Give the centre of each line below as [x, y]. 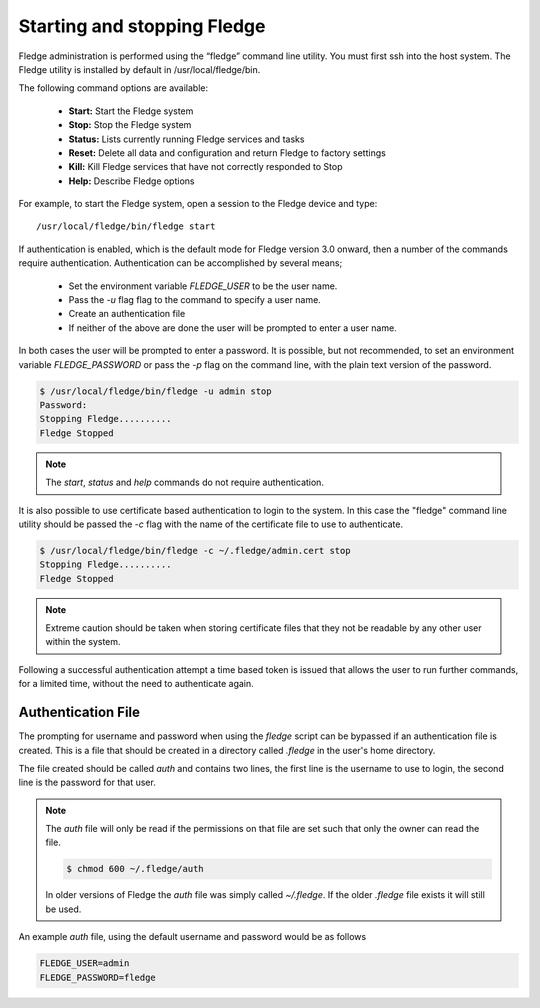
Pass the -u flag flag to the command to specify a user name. [195, 300]
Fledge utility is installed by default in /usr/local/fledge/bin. [139, 69]
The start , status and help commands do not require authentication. [185, 482]
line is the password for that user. [87, 782]
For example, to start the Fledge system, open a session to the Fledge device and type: [198, 204]
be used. [63, 909]
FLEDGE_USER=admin [84, 963]
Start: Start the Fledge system [131, 111]
